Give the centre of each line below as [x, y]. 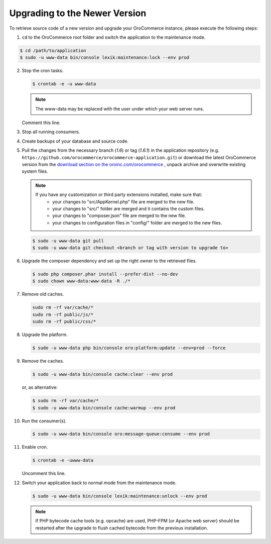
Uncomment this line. [44, 473]
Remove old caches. [43, 294]
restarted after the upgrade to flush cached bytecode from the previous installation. [122, 528]
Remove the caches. [43, 361]
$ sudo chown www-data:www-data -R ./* [81, 281]
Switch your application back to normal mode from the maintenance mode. [99, 483]
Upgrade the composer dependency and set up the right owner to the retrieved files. [109, 261]
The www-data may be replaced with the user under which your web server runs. [120, 108]
